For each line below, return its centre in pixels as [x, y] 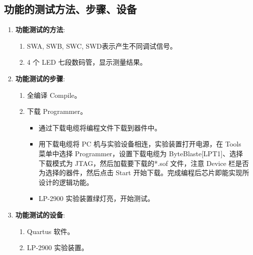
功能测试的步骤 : [40, 78]
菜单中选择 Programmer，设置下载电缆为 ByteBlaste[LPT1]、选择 [141, 153]
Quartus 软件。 [51, 231]
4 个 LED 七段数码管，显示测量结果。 [87, 62]
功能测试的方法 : [40, 29]
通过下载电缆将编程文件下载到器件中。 [100, 127]
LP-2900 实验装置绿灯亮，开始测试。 [96, 198]
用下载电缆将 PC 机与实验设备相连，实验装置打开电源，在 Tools [140, 144]
